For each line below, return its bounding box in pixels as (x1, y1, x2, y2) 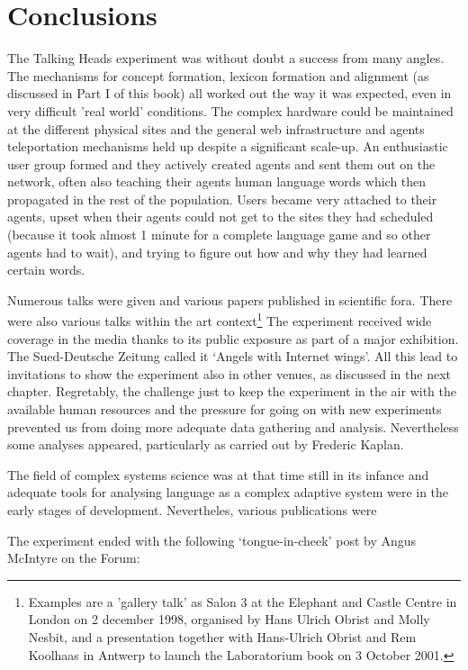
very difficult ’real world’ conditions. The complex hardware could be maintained (7, 101, 454, 120)
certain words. (7, 260, 85, 279)
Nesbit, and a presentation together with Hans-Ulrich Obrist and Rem (28, 628, 417, 646)
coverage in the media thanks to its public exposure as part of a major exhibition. (7, 329, 459, 348)
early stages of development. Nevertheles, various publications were (7, 501, 377, 520)
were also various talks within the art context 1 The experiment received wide (7, 309, 432, 330)
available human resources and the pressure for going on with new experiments (7, 400, 442, 419)
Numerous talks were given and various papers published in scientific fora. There (7, 290, 453, 309)
